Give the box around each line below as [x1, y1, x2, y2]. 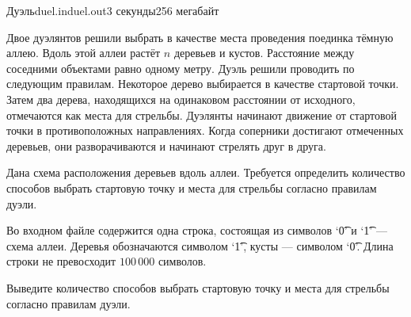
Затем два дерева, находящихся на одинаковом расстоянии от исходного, [6, 90, 356, 107]
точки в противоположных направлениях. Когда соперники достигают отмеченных [6, 122, 404, 139]
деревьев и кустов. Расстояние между [173, 44, 355, 61]
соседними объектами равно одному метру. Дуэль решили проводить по [6, 59, 355, 76]
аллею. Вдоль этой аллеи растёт [6, 44, 161, 61]
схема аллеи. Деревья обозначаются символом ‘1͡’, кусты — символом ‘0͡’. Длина [6, 237, 394, 254]
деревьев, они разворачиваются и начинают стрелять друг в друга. [6, 137, 326, 154]
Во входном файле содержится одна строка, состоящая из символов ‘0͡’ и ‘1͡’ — [6, 222, 387, 239]
